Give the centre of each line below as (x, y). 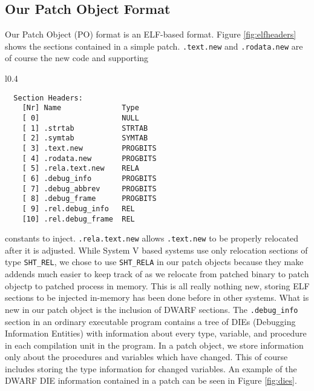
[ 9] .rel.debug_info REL (78, 209)
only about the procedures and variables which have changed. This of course (146, 357)
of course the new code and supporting (77, 58)
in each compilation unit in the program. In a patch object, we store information (154, 345)
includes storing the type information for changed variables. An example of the (151, 368)
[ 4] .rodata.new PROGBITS (89, 158)
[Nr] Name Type (80, 108)
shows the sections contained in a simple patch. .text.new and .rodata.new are (154, 46)
